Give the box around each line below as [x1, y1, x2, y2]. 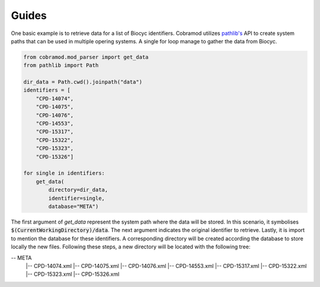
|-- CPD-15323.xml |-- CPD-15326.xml [25, 270, 120, 278]
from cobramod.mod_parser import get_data [23, 53, 149, 60]
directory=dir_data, [48, 187, 108, 193]
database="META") [48, 203, 99, 210]
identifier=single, [48, 194, 105, 202]
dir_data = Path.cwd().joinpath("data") [23, 79, 142, 85]
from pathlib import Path [23, 62, 99, 69]
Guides [11, 9, 47, 22]
